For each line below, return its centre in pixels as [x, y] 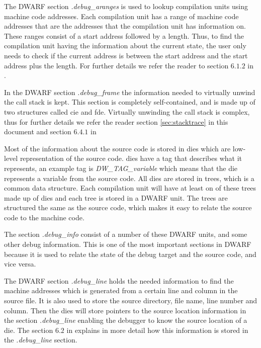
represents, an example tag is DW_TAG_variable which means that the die [121, 168]
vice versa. [20, 264]
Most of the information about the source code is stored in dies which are [117, 148]
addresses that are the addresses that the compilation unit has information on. [125, 26]
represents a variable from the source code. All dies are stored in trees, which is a [129, 178]
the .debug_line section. [41, 340]
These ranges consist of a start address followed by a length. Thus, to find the [124, 35]
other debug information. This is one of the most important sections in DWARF [128, 244]
